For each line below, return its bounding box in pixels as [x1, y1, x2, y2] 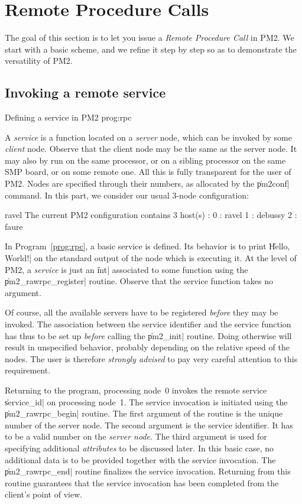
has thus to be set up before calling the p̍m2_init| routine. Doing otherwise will [5, 329, 292, 342]
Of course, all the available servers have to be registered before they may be [5, 306, 278, 318]
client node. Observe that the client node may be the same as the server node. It [5, 142, 297, 155]
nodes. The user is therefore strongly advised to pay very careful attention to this [5, 352, 298, 365]
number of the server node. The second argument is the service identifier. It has [5, 418, 293, 431]
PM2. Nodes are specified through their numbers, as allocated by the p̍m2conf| [5, 177, 290, 190]
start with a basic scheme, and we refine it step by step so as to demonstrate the [5, 43, 297, 55]
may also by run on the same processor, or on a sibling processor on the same [5, 154, 286, 166]
